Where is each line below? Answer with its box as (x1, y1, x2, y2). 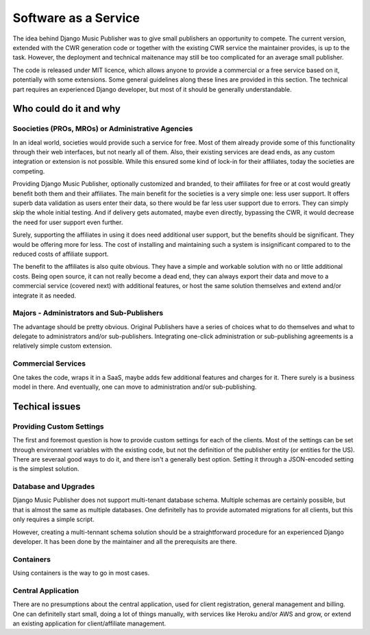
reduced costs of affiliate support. (12, 250, 109, 258)
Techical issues (12, 400, 81, 412)
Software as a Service (12, 10, 140, 25)
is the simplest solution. (12, 465, 79, 473)
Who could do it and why (12, 103, 121, 115)
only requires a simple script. (12, 515, 95, 524)
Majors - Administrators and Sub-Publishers (12, 309, 164, 318)
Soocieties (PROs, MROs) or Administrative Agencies (12, 124, 193, 134)
